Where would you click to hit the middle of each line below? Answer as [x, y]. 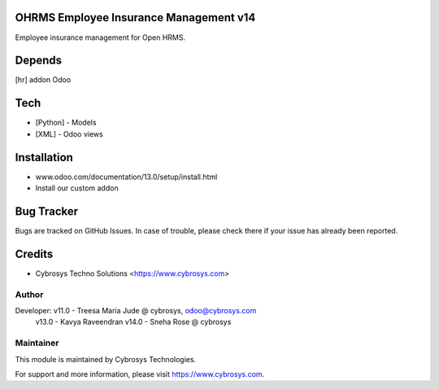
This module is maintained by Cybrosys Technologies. [106, 359]
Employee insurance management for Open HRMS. [100, 37]
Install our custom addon [77, 188]
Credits [34, 254]
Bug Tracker [47, 211]
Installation [44, 157]
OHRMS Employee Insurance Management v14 [135, 17]
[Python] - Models [66, 123]
